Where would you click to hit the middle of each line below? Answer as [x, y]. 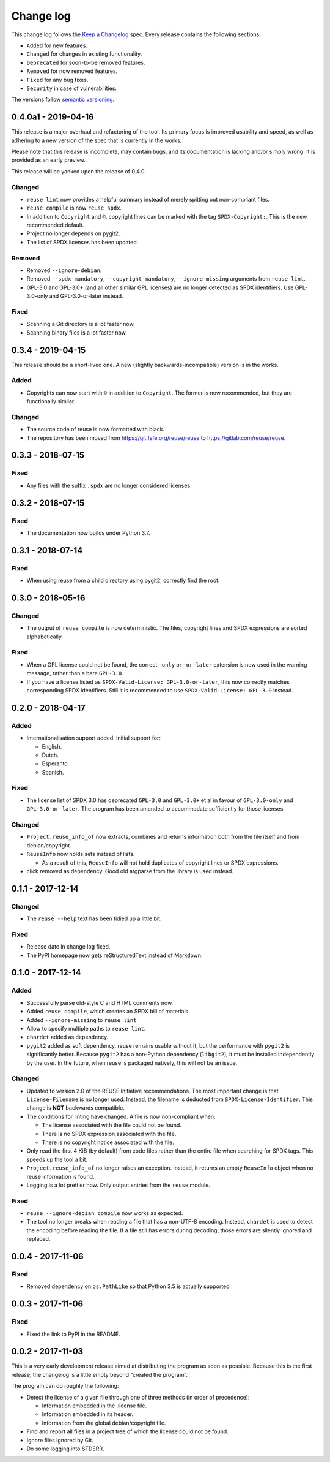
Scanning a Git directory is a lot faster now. [81, 324]
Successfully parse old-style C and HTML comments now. [100, 1002]
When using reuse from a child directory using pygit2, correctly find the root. [123, 581]
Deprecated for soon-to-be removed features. [86, 62]
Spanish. [53, 772]
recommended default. [55, 225]
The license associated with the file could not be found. [112, 1125]
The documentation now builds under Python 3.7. [89, 532]
